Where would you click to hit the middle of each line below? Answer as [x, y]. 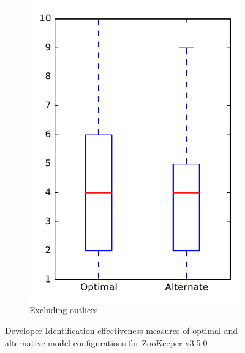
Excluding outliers [64, 310]
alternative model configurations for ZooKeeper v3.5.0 [106, 342]
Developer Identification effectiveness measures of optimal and [122, 330]
